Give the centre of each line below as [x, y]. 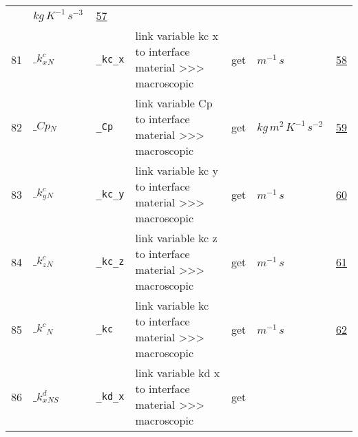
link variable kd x [178, 373]
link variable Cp [174, 103]
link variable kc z [176, 238]
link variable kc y [177, 170]
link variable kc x [177, 35]
